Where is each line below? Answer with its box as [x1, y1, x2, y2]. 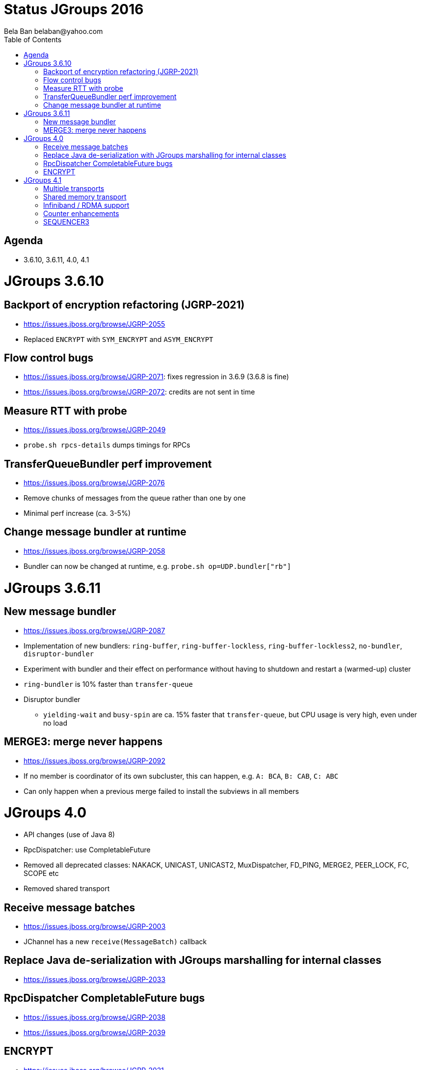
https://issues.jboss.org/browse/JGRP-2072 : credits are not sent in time [24, 388, 255, 396]
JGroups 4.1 [24, 175, 62, 184]
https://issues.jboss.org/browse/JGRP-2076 [24, 479, 165, 487]
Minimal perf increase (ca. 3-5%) [24, 509, 131, 518]
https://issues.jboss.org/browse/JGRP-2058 [24, 546, 165, 555]
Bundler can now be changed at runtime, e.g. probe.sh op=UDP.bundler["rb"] [24, 562, 291, 570]
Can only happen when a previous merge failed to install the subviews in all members [24, 787, 299, 795]
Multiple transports [43, 184, 105, 193]
